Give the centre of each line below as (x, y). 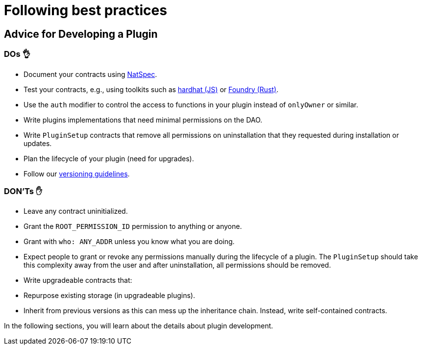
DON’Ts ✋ (23, 191)
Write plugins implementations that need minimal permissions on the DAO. (143, 120)
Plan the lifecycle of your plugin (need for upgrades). (109, 158)
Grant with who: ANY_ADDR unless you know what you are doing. (129, 242)
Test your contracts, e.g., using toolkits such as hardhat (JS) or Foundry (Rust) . (151, 89)
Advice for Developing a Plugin (81, 34)
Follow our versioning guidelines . (77, 174)
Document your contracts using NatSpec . (90, 74)
